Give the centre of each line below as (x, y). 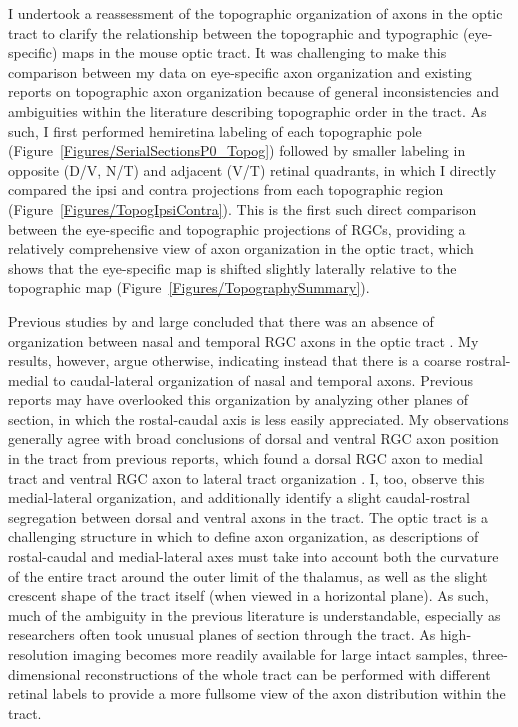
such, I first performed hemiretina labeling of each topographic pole (215, 130)
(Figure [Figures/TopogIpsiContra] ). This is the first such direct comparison (242, 208)
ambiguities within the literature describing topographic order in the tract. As (247, 110)
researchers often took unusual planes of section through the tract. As (222, 634)
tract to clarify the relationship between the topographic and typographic (233, 32)
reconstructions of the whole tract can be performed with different (288, 673)
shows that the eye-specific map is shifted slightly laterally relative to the (232, 267)
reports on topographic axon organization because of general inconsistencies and (253, 91)
